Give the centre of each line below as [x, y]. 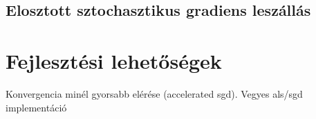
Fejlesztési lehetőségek [114, 60]
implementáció [36, 107]
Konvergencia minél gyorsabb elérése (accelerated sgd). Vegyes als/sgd [154, 93]
